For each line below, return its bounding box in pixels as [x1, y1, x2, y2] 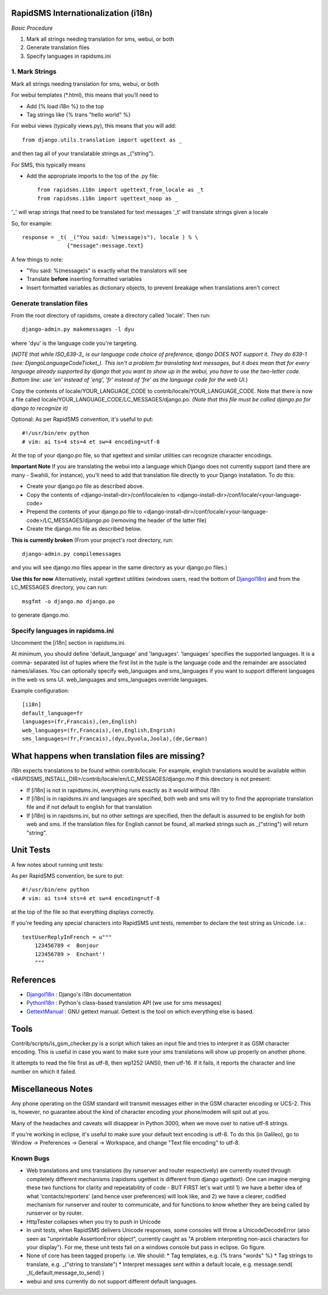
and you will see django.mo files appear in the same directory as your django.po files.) [11, 564, 228, 571]
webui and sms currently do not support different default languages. [26, 1277, 197, 1285]
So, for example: [11, 220, 53, 227]
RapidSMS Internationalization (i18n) [11, 8, 153, 18]
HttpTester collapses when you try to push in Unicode [26, 1218, 161, 1225]
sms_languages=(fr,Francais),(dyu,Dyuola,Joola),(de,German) [22, 735, 208, 742]
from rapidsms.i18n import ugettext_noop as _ [37, 195, 179, 202]
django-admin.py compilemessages [22, 550, 121, 557]
